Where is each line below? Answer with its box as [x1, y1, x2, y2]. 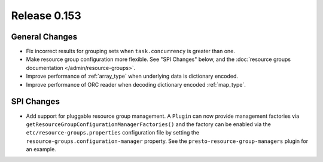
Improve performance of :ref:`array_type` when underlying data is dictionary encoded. [26, 72, 239, 80]
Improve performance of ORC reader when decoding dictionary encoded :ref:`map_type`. [26, 81, 246, 88]
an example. [26, 146, 56, 153]
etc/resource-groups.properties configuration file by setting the [26, 129, 200, 136]
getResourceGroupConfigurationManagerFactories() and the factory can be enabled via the [26, 120, 272, 128]
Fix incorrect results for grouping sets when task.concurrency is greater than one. [26, 48, 236, 55]
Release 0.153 [11, 9, 81, 22]
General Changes [11, 32, 78, 42]
